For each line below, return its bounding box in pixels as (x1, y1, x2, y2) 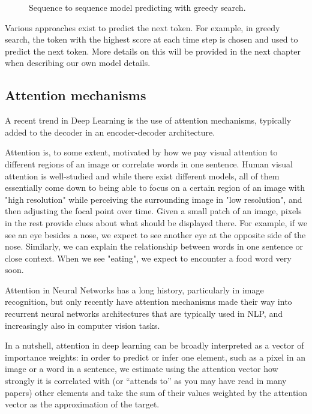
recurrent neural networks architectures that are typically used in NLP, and (5, 307, 283, 320)
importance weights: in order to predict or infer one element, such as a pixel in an (5, 350, 305, 363)
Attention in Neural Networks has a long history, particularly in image (5, 283, 264, 296)
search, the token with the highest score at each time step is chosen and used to (5, 33, 298, 46)
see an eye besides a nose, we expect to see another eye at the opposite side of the (5, 228, 306, 241)
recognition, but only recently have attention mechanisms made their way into (5, 295, 292, 308)
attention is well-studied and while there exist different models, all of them (5, 169, 280, 182)
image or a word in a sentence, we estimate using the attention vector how (5, 362, 278, 375)
